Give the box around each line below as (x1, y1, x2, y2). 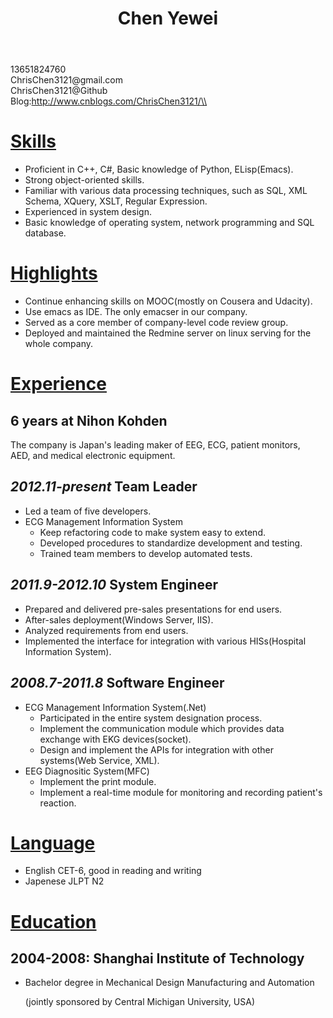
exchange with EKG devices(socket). (39, 733, 192, 745)
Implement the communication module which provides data (39, 722, 285, 734)
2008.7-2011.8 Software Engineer (10, 675, 225, 692)
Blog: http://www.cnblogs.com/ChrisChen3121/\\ (10, 95, 208, 107)
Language (10, 832, 96, 854)
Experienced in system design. (24, 206, 152, 218)
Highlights (10, 262, 98, 285)
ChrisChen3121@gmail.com (10, 74, 123, 86)
